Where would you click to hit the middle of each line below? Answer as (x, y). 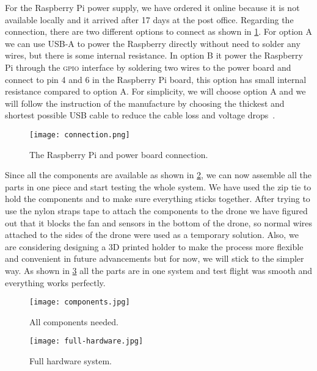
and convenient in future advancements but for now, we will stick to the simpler (155, 258)
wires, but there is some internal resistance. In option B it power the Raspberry (154, 55)
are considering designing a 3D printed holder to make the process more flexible (154, 246)
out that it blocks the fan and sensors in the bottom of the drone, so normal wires (159, 222)
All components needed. (74, 321)
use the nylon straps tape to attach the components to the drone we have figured (156, 210)
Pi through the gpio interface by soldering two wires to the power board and (148, 67)
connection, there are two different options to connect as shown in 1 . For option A (159, 31)
